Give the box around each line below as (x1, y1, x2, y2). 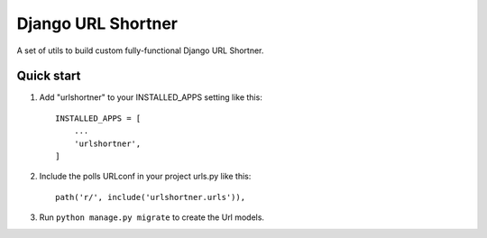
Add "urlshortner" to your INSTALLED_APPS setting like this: (39, 92, 263, 103)
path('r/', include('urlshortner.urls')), (55, 192, 246, 202)
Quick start (16, 69, 81, 84)
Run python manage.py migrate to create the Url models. (39, 212, 265, 223)
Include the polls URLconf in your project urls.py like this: (39, 171, 252, 182)
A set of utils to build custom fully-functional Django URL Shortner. (16, 45, 264, 56)
